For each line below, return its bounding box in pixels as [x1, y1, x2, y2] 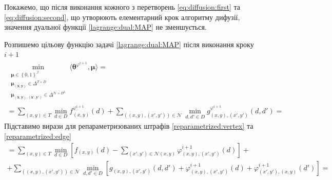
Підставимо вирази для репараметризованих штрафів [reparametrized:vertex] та [4, 121, 253, 131]
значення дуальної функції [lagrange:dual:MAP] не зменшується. [4, 22, 207, 32]
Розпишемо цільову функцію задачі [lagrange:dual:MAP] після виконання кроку [4, 38, 254, 49]
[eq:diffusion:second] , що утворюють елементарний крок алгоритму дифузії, [4, 11, 240, 22]
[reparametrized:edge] [4, 130, 71, 141]
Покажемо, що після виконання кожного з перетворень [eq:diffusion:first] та [4, 2, 241, 12]
